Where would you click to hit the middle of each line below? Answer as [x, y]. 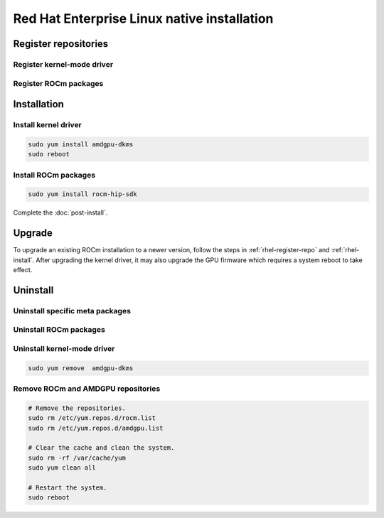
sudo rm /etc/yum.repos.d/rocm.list [92, 418]
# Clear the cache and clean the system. [101, 448]
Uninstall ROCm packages [59, 330]
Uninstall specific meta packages [72, 311]
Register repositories [61, 44]
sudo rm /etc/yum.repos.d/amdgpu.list [96, 428]
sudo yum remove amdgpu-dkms [81, 368]
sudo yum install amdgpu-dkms [81, 144]
